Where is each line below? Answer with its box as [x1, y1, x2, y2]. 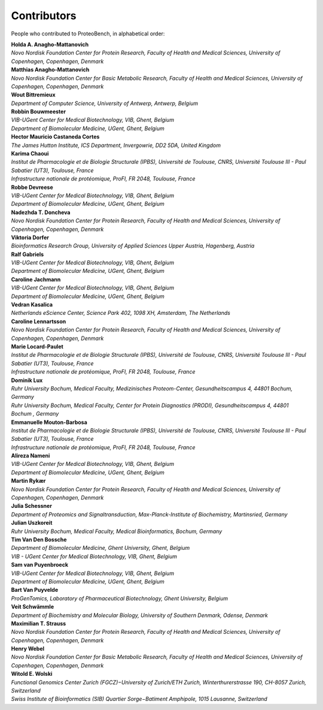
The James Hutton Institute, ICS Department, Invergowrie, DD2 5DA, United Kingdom [11, 142, 221, 149]
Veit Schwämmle [11, 603, 54, 610]
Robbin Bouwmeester [11, 108, 66, 115]
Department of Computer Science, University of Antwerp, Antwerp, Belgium [11, 100, 199, 107]
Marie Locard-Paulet [11, 343, 64, 350]
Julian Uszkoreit [11, 519, 53, 527]
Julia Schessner [11, 503, 52, 510]
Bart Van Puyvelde [11, 586, 59, 594]
